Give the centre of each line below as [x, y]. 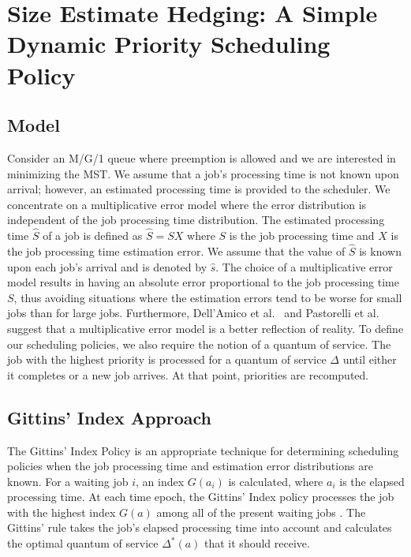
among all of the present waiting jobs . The [261, 512]
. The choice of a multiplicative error [304, 266]
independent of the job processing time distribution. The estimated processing [196, 220]
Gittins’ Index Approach [110, 417]
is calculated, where [276, 481]
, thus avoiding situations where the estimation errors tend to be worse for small [208, 297]
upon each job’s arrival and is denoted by [107, 266]
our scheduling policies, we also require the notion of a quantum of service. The [199, 344]
